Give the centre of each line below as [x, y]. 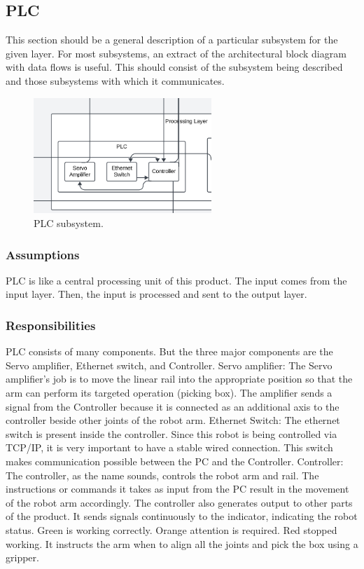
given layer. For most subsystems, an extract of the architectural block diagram [176, 53]
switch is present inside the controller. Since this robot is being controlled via [171, 433]
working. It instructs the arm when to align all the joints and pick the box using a [182, 543]
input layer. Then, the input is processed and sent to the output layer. [156, 294]
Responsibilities [51, 325]
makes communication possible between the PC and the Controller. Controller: [175, 461]
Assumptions [43, 254]
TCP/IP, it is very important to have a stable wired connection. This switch [169, 447]
